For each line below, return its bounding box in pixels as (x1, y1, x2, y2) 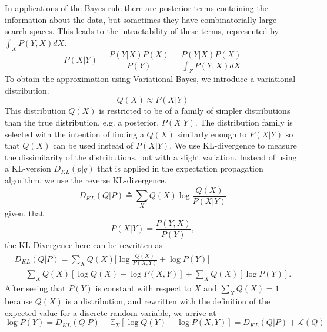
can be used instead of (53, 139, 134, 152)
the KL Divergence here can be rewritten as (5, 239, 163, 251)
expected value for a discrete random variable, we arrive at (5, 306, 216, 318)
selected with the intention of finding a (5, 127, 144, 140)
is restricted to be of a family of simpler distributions (99, 104, 291, 117)
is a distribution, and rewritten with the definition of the (65, 294, 271, 307)
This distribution (5, 104, 66, 117)
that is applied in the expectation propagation (97, 162, 263, 175)
